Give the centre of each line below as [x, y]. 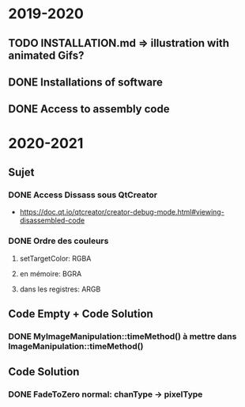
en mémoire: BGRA [51, 273]
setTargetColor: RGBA [55, 258]
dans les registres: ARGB [60, 289]
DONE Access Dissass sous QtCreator [83, 195]
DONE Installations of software [86, 82]
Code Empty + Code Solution [81, 314]
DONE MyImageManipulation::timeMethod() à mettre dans [122, 336]
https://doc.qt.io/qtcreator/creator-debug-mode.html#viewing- [122, 212]
